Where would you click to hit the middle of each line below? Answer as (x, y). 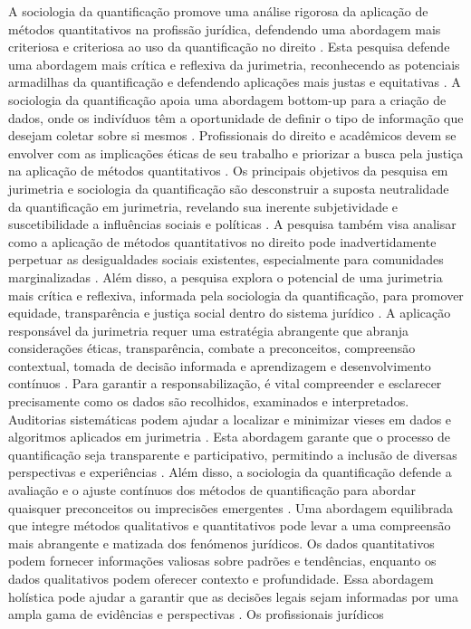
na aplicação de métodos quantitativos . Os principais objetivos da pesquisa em (228, 171)
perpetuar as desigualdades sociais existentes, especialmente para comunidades (226, 259)
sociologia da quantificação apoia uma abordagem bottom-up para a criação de (227, 99)
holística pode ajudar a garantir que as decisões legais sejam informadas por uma (233, 596)
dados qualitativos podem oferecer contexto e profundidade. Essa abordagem (221, 578)
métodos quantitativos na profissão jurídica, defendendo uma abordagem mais (225, 29)
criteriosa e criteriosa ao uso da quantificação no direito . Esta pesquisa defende (229, 47)
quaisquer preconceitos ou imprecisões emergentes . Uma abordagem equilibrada (231, 507)
